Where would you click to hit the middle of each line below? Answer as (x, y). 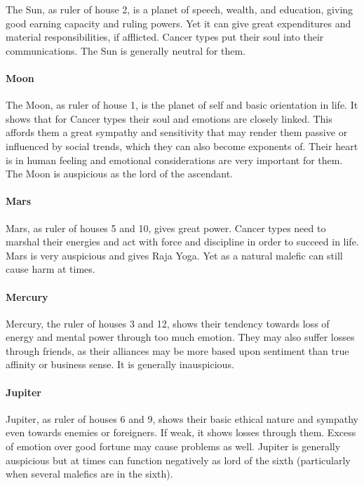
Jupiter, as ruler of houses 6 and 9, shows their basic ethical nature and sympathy (182, 418)
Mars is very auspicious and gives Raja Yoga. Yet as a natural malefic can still (174, 255)
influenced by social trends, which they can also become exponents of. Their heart (182, 146)
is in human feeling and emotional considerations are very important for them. (174, 160)
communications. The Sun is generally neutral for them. (126, 50)
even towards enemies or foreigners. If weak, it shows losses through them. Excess (181, 432)
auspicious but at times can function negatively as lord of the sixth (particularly (178, 460)
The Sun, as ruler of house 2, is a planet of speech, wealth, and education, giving (180, 9)
